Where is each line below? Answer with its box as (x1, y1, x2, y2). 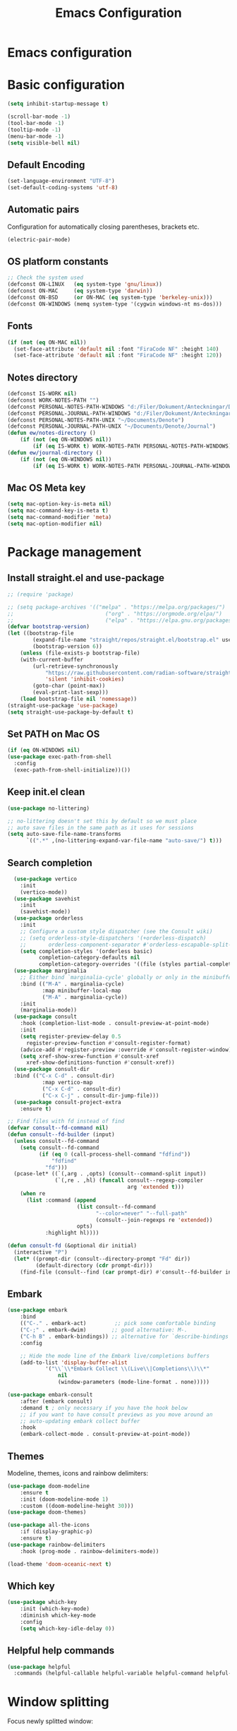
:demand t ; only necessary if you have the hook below (20, 1404, 188, 1411)
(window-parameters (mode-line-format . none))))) (57, 1379, 210, 1386)
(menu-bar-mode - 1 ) (7, 133, 65, 140)
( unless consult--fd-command (13, 1138, 99, 1145)
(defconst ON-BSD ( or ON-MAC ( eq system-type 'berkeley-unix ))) (7, 294, 213, 301)
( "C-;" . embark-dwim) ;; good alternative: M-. (20, 1326, 188, 1334)
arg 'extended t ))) (127, 1184, 185, 1191)
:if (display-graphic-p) (20, 1528, 93, 1535)
